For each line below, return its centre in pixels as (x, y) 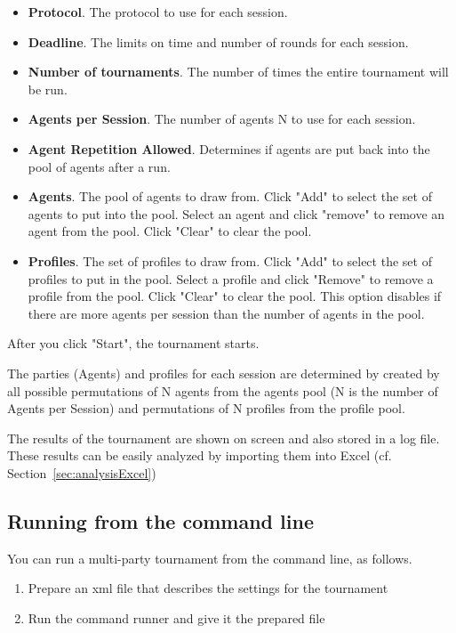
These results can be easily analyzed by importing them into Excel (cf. (200, 455)
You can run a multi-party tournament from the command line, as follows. (210, 558)
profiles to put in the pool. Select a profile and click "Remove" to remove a (231, 278)
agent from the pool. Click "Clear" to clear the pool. (170, 231)
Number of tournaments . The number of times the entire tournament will (238, 72)
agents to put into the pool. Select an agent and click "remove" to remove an (236, 213)
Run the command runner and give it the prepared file (176, 617)
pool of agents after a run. (99, 166)
